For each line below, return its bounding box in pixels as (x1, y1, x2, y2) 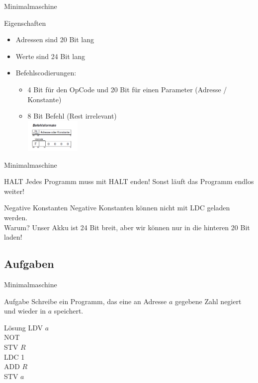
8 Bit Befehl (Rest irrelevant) (27, 111, 117, 121)
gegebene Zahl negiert (174, 296, 242, 306)
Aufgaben (4, 256, 54, 271)
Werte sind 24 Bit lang (15, 51, 85, 61)
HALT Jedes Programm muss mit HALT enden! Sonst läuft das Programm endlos (4, 176, 254, 187)
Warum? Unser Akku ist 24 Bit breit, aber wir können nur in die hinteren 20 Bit (4, 222, 250, 232)
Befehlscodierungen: (15, 67, 77, 78)
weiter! (4, 186, 24, 196)
